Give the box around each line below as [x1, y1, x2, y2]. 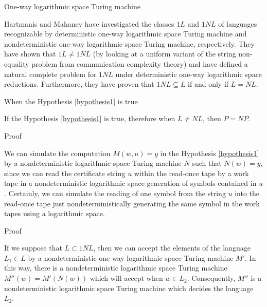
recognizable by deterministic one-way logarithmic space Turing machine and [4, 28, 247, 39]
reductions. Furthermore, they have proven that [4, 79, 154, 89]
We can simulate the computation [4, 147, 111, 158]
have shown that [4, 48, 56, 59]
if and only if [188, 79, 229, 89]
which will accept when [90, 273, 163, 283]
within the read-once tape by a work [134, 167, 249, 178]
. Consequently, [187, 273, 236, 283]
